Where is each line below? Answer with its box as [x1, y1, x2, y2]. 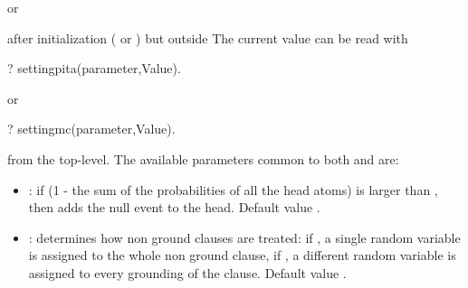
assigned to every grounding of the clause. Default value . [28, 263, 347, 282]
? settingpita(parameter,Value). [7, 59, 181, 78]
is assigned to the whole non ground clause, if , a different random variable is [28, 246, 456, 265]
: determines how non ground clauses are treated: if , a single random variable [28, 228, 461, 246]
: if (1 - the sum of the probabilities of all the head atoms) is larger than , [28, 180, 438, 199]
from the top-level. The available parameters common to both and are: [7, 149, 399, 168]
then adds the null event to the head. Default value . [28, 198, 320, 217]
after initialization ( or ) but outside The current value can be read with [7, 28, 408, 47]
